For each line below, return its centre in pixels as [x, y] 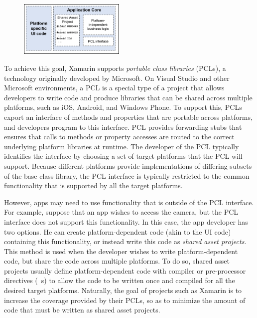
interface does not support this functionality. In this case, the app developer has [126, 221]
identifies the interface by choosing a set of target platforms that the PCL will [123, 156]
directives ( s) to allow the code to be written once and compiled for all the [120, 280]
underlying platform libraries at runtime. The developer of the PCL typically [122, 146]
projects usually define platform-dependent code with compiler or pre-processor [125, 270]
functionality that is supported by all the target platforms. [93, 185]
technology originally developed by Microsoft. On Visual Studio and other [117, 78]
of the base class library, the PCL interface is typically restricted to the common [127, 175]
